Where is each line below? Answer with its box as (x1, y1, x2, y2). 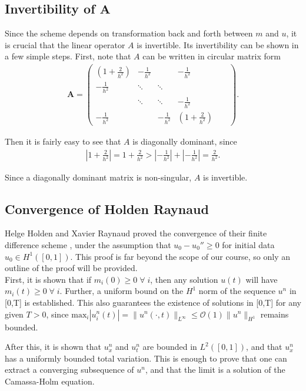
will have (245, 273, 278, 285)
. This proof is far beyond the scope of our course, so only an (70, 250, 290, 262)
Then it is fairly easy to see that (5, 135, 121, 147)
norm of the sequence (198, 285, 275, 297)
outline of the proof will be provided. (5, 262, 138, 274)
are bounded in (142, 340, 197, 353)
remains (260, 308, 289, 320)
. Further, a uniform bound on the (59, 285, 184, 297)
